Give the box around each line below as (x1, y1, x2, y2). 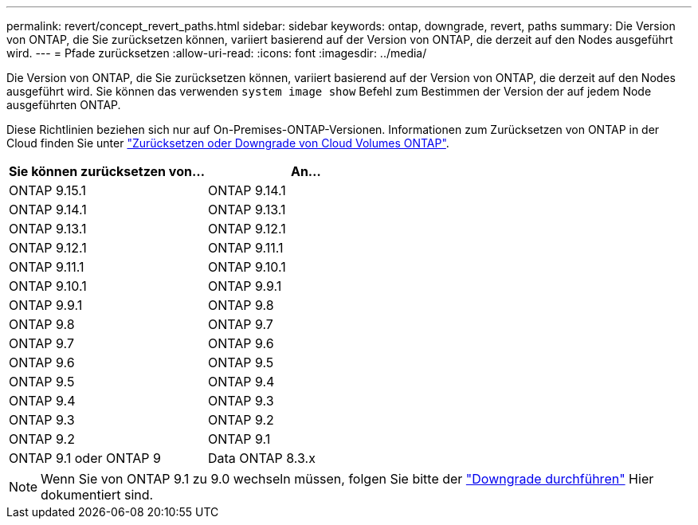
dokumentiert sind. (41, 487, 154, 503)
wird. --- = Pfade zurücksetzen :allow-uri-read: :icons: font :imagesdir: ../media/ (6, 46, 427, 60)
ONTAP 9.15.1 (9, 182, 87, 198)
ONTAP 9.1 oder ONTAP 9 (9, 450, 161, 466)
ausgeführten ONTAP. (6, 98, 121, 112)
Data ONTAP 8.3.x (207, 450, 316, 466)
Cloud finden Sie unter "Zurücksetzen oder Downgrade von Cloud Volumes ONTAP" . (6, 136, 449, 150)
